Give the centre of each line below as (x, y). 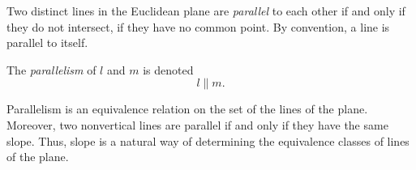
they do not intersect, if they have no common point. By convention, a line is (198, 26)
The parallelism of (51, 69)
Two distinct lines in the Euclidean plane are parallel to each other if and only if (206, 11)
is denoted (168, 69)
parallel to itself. (47, 42)
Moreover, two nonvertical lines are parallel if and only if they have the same (197, 124)
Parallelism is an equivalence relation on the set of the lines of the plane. (187, 109)
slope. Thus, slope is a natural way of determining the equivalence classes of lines (208, 140)
